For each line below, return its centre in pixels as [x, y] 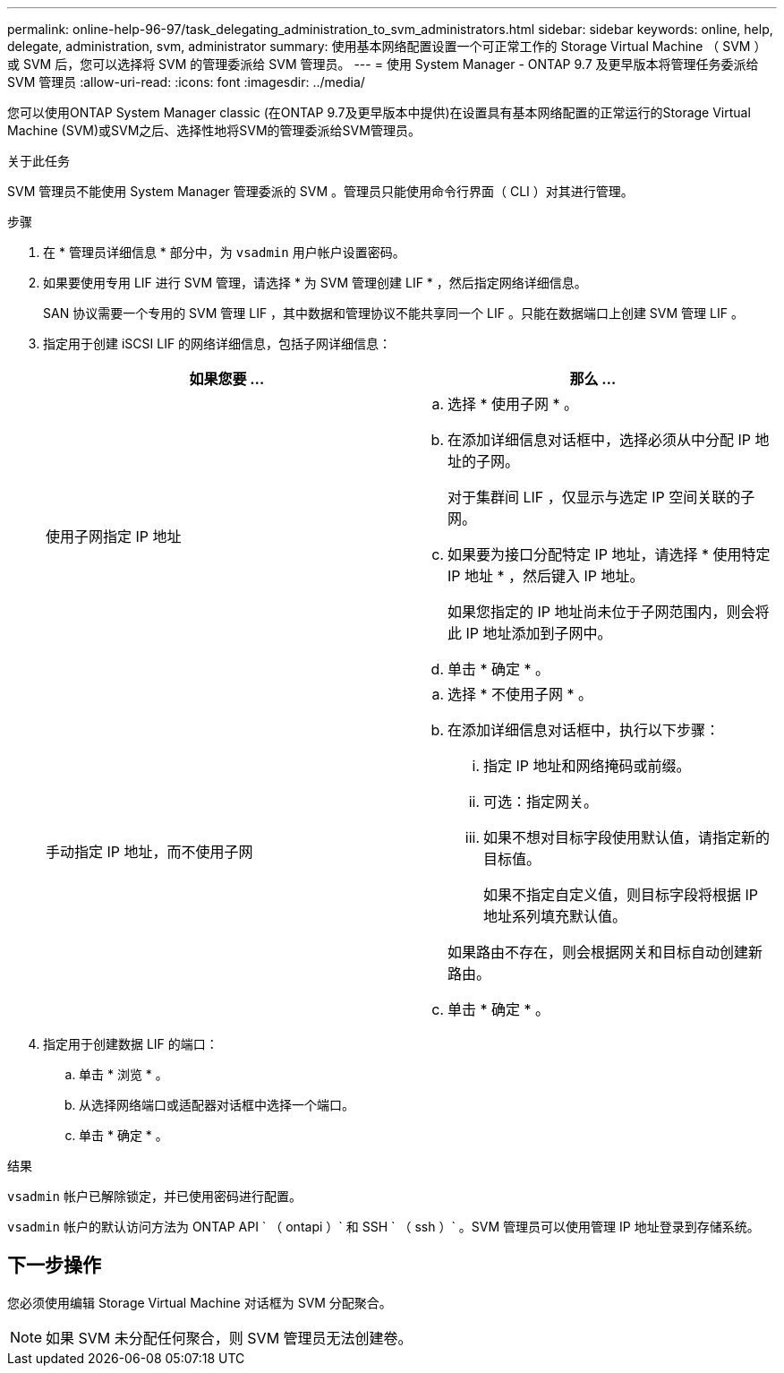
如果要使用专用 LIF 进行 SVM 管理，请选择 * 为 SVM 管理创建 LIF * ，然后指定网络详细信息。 [315, 283]
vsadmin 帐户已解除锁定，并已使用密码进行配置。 [154, 1196]
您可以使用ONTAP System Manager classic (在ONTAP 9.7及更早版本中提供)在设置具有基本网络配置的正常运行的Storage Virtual [379, 112]
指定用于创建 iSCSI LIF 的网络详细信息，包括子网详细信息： [217, 343]
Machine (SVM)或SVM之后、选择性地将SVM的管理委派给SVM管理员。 [214, 130]
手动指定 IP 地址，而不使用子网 [149, 852]
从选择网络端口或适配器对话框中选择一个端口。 [217, 1105]
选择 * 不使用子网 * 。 [520, 694]
